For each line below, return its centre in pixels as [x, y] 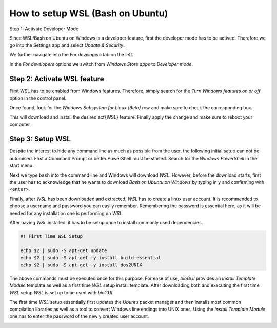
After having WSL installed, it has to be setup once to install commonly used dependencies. [106, 223]
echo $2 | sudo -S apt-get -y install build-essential [91, 258]
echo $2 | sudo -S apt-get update [64, 250]
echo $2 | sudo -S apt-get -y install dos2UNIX [81, 265]
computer [20, 124]
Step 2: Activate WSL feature [57, 79]
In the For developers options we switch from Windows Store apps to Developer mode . [101, 64]
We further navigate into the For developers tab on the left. [71, 54]
